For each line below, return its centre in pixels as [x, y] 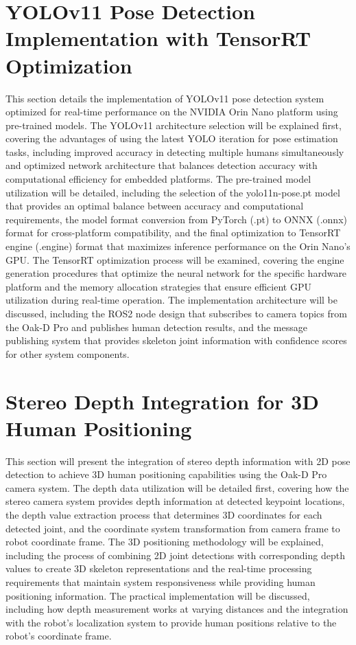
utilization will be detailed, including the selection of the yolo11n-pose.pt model [173, 192]
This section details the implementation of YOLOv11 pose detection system [165, 98]
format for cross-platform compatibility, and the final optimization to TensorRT [173, 233]
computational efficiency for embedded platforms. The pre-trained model [158, 179]
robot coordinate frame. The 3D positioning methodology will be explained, [165, 542]
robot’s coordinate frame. [59, 636]
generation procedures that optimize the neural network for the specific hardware [176, 273]
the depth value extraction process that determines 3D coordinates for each [164, 515]
